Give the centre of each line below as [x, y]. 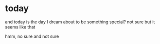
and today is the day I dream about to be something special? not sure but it [80, 22]
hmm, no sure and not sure [32, 36]
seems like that [20, 27]
